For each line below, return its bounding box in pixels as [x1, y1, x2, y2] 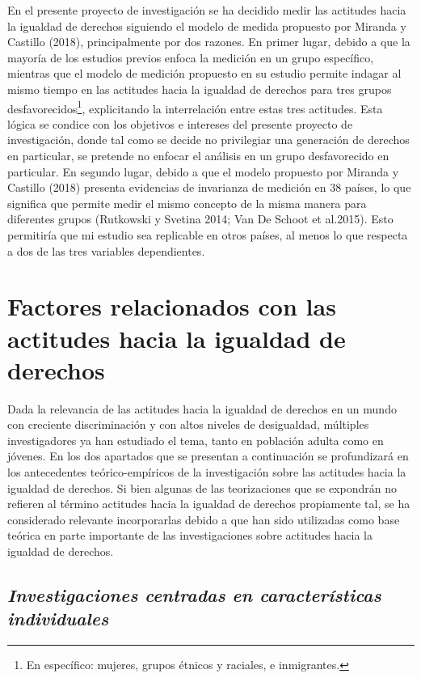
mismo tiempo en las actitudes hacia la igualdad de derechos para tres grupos [7, 80, 392, 97]
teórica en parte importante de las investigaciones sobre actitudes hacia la [7, 527, 373, 544]
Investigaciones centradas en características [7, 582, 381, 607]
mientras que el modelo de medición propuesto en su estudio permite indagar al [7, 65, 402, 82]
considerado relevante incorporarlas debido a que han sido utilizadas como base [7, 511, 400, 528]
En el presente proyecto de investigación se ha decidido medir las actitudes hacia [7, 2, 406, 18]
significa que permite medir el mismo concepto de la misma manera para [7, 194, 367, 211]
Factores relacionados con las [7, 290, 336, 323]
